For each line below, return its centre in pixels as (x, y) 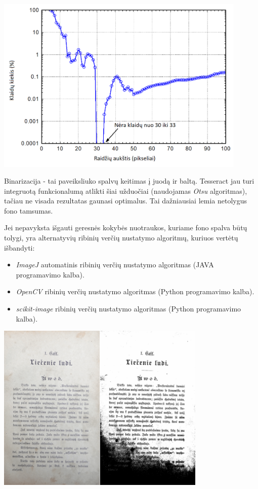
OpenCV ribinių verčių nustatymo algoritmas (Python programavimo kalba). (135, 291)
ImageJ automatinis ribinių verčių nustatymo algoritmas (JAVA (115, 265)
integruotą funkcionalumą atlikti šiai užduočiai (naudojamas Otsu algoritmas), (126, 190)
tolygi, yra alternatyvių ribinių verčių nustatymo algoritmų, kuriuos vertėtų (121, 238)
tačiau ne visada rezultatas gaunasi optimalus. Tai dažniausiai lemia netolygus (126, 201)
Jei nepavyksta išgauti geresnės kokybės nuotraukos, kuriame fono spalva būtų (126, 228)
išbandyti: (19, 247)
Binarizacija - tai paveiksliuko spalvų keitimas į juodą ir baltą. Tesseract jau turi (129, 181)
